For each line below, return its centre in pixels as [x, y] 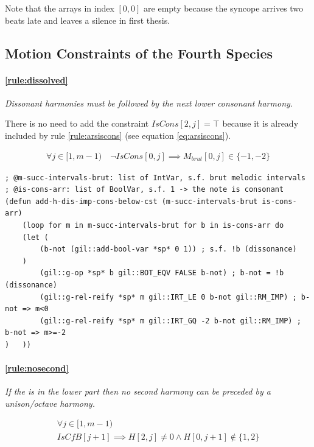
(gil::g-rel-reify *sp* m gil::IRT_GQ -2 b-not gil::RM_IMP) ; [170, 321]
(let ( [35, 237]
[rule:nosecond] [37, 368]
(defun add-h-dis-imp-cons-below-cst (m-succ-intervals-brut [131, 201]
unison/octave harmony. [50, 403]
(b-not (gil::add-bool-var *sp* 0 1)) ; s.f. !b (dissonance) [168, 249]
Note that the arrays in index [60, 8]
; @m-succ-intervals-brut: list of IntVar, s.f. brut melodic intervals [155, 178]
